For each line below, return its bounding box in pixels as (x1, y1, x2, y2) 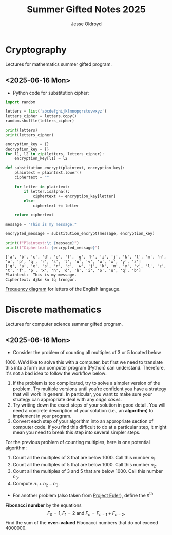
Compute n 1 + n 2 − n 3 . (12, 480, 60, 488)
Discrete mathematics (5, 304, 102, 316)
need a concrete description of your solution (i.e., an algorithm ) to (12, 408, 154, 414)
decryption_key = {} (5, 146, 50, 152)
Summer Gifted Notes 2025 (26, 4, 146, 15)
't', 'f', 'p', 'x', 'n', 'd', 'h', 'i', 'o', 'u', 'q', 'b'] (5, 268, 141, 273)
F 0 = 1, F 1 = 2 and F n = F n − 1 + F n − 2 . (47, 510, 126, 518)
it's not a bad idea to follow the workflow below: (5, 370, 107, 376)
